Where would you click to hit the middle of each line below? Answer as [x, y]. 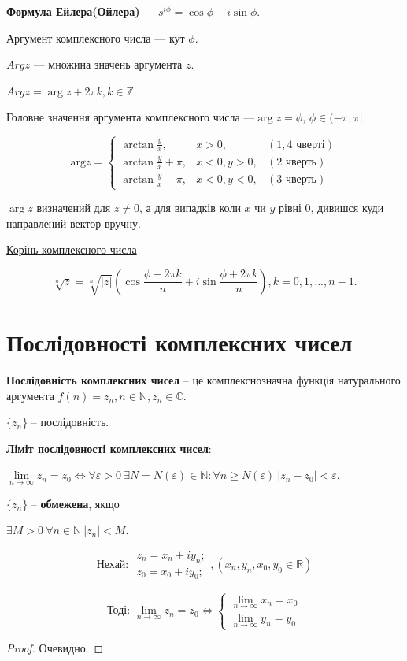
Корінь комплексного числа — [79, 249]
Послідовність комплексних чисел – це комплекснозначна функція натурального [203, 379]
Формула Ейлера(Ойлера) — [81, 11]
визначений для [74, 207]
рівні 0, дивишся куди [331, 207]
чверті [311, 145]
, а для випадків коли [190, 207]
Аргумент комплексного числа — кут [96, 37]
